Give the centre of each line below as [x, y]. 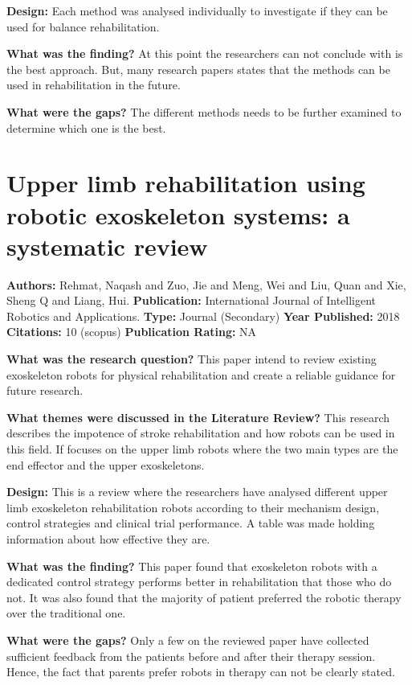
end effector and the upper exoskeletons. [106, 464]
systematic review [107, 246]
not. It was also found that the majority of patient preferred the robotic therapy [204, 597]
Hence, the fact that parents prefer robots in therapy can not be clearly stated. [201, 672]
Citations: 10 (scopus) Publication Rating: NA [132, 332]
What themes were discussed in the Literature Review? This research [198, 417]
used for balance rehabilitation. [83, 26]
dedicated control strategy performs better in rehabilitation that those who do [199, 582]
